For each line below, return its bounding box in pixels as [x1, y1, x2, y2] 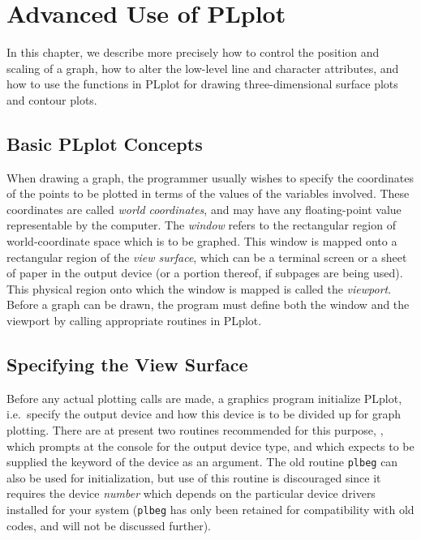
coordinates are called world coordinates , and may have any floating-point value [6, 200, 402, 217]
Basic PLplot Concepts [6, 131, 203, 156]
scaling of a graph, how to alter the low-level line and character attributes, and [6, 59, 399, 76]
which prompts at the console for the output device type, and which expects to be [6, 437, 415, 454]
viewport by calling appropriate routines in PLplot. [6, 312, 262, 329]
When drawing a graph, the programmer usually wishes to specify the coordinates [6, 169, 414, 186]
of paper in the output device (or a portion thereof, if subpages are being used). [6, 264, 403, 281]
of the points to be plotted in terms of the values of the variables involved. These [6, 185, 410, 202]
